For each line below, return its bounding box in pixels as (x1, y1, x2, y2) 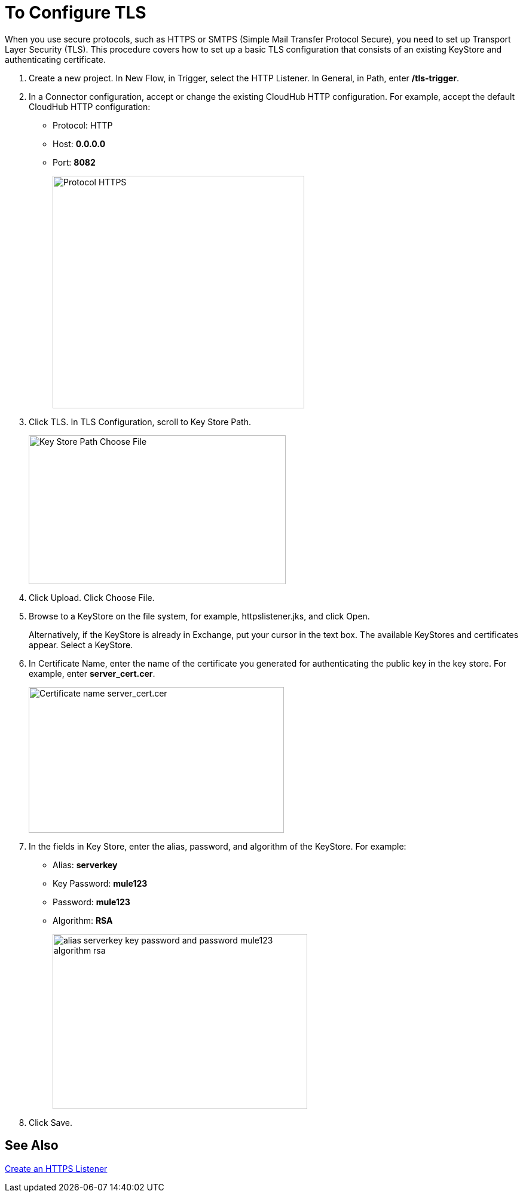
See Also (5, 1138, 59, 1153)
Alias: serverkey (53, 859, 118, 870)
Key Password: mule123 (53, 878, 148, 888)
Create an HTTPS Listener (5, 1163, 108, 1174)
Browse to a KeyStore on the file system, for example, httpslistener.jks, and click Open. (29, 610, 370, 621)
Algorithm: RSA (53, 915, 113, 926)
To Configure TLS (5, 2, 146, 23)
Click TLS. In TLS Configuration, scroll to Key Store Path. (29, 416, 251, 427)
